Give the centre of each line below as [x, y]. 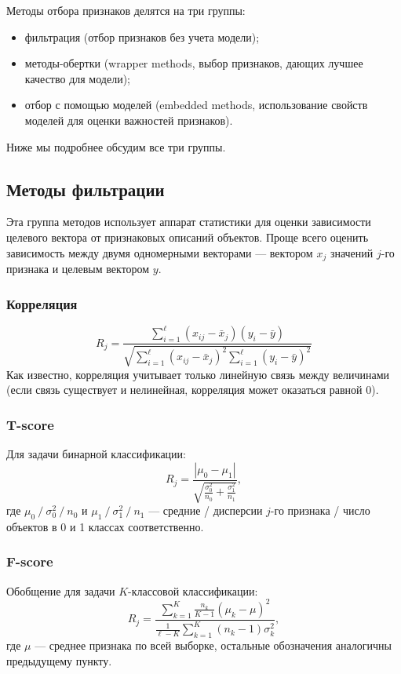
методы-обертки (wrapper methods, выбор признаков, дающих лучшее [194, 63]
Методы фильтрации [86, 189]
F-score [30, 561]
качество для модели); [77, 78]
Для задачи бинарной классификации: [96, 454]
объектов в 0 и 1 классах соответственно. [105, 526]
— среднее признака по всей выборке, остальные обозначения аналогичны [213, 645]
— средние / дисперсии [206, 510]
